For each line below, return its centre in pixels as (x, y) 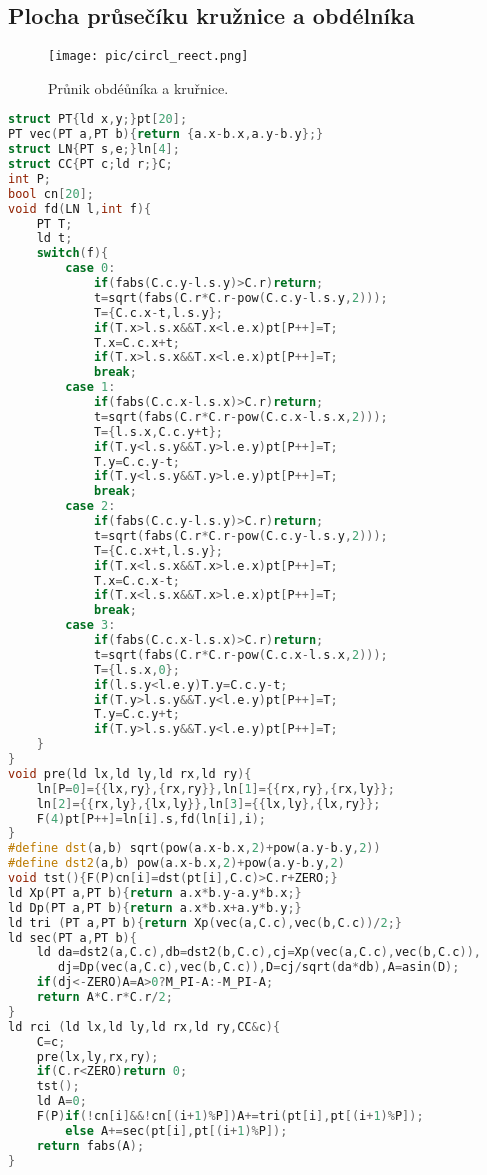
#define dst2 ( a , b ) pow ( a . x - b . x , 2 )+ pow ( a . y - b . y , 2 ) (176, 863)
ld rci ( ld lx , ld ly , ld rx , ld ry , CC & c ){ (144, 1026)
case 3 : (90, 625)
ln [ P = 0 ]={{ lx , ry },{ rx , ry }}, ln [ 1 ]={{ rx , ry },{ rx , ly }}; (215, 788)
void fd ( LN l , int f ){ (80, 208)
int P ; (29, 178)
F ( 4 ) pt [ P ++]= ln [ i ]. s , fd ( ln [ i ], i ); (151, 818)
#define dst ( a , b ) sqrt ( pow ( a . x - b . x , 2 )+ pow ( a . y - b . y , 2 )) (194, 848)
